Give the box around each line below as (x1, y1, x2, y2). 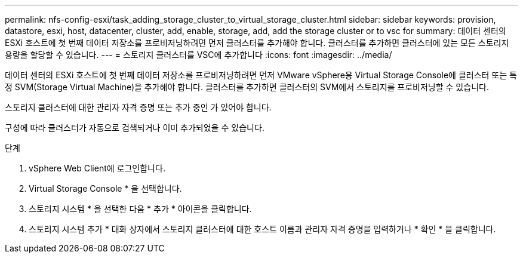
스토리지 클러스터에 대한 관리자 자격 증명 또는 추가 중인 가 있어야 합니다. (5, 102, 272, 112)
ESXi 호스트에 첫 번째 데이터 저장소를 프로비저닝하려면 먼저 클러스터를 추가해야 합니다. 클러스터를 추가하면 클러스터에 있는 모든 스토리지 (5, 38, 509, 48)
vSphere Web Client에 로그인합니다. (29, 163, 165, 173)
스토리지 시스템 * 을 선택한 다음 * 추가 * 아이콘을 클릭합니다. (29, 204, 252, 214)
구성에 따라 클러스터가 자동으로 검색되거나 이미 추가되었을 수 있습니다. (5, 122, 264, 133)
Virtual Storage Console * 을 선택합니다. (29, 183, 182, 193)
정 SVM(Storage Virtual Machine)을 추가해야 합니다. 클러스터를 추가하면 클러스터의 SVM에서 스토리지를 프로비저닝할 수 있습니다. (5, 82, 489, 92)
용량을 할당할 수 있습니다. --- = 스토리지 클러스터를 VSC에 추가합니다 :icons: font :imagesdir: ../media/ (5, 50, 392, 60)
